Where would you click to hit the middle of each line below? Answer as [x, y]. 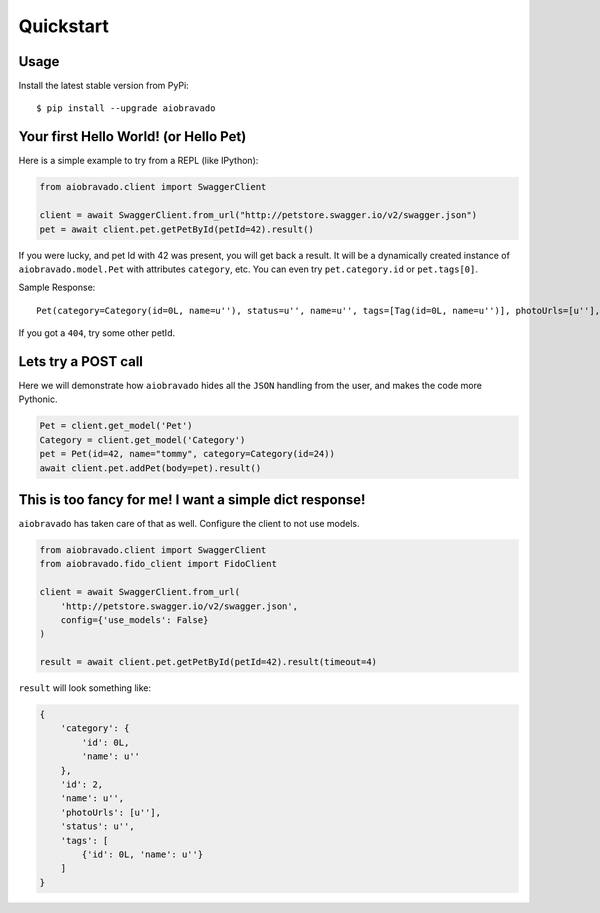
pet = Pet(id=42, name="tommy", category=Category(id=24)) [187, 454]
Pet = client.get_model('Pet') [116, 426]
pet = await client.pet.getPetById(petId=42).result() [176, 229]
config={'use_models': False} [134, 619]
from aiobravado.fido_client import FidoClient [158, 564]
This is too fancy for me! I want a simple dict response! [192, 499]
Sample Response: [57, 287]
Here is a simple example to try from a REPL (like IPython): [138, 161]
